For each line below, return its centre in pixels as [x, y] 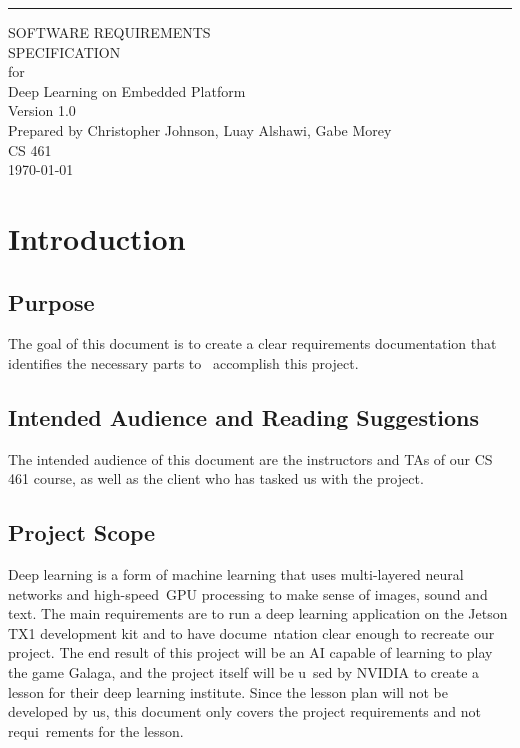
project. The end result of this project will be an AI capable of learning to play [250, 652]
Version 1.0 [42, 110]
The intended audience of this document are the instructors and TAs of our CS [250, 458]
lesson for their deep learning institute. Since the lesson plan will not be [228, 691]
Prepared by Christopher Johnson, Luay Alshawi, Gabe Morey [200, 129]
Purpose [51, 301]
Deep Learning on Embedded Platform [127, 90]
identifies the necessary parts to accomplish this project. [183, 362]
